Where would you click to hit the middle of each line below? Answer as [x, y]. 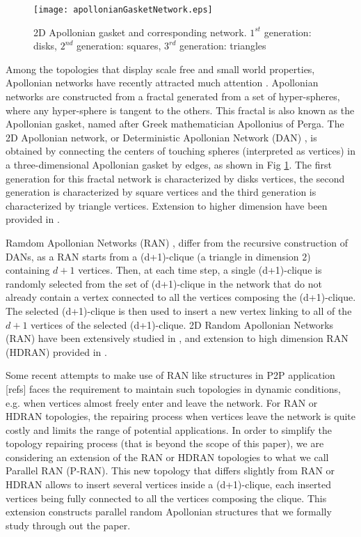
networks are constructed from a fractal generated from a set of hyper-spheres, [173, 96]
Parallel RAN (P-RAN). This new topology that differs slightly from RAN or [170, 470]
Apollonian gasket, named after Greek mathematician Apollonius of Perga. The [175, 124]
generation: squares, [119, 46]
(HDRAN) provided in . [56, 351]
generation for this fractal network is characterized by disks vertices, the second [175, 178]
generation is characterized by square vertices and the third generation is [161, 192]
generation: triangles [223, 46]
